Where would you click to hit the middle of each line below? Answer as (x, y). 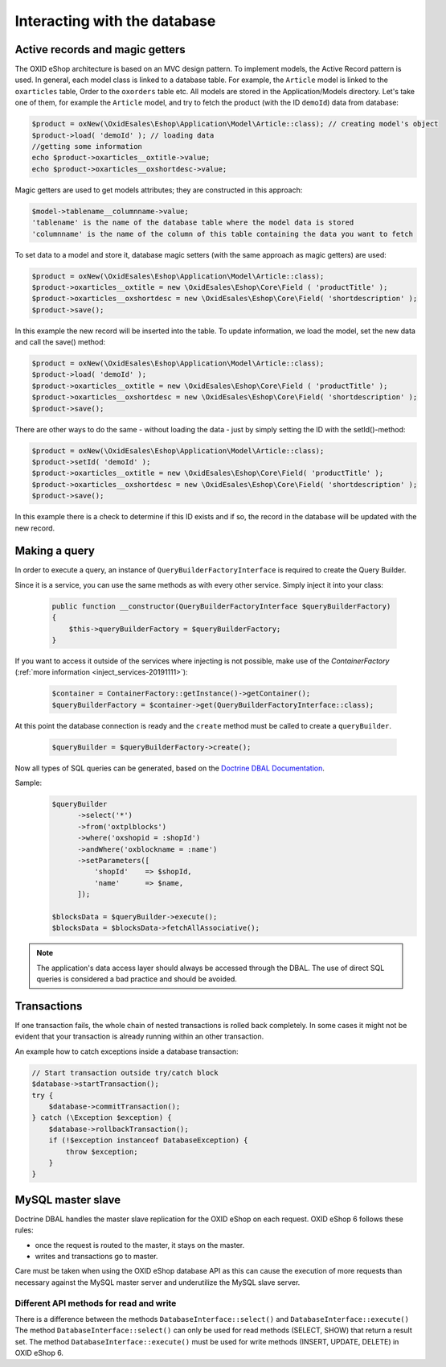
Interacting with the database (115, 21)
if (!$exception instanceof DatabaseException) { (148, 1140)
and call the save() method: (60, 342)
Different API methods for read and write (96, 1303)
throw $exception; (102, 1152)
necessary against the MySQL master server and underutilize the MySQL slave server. (158, 1282)
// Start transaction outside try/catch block (125, 1072)
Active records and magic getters (100, 50)
